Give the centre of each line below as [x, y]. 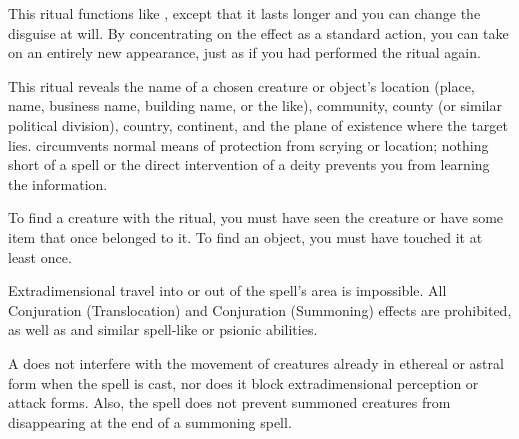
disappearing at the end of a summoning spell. [150, 421]
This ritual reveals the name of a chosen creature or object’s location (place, [241, 85]
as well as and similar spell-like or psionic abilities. [163, 329]
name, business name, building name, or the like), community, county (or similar [255, 105]
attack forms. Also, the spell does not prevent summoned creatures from [229, 402]
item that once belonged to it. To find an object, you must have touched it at [245, 236]
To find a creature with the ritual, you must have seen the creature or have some [256, 217]
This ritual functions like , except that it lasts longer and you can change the [244, 13]
